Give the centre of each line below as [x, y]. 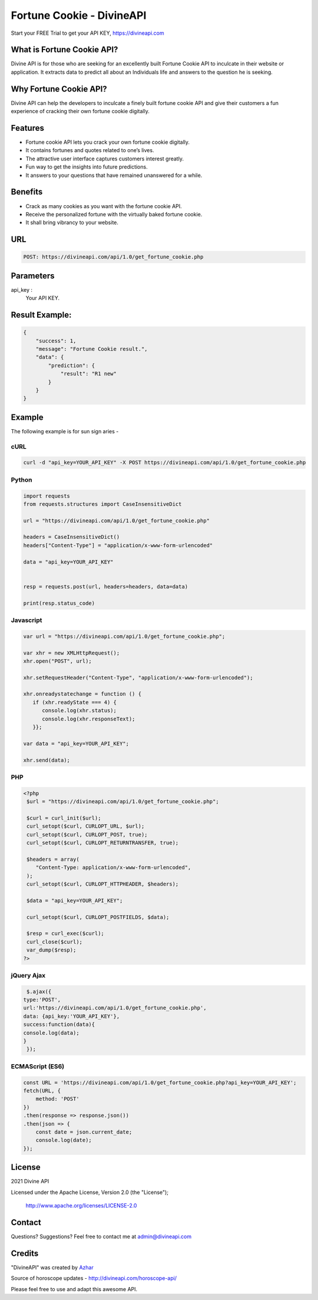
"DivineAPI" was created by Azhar [52, 1267]
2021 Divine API [30, 1181]
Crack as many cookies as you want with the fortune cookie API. [104, 206]
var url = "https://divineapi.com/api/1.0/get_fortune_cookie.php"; [124, 636]
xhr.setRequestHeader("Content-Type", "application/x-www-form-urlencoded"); [138, 677]
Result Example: [41, 315]
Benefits [27, 192]
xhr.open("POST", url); [58, 661]
